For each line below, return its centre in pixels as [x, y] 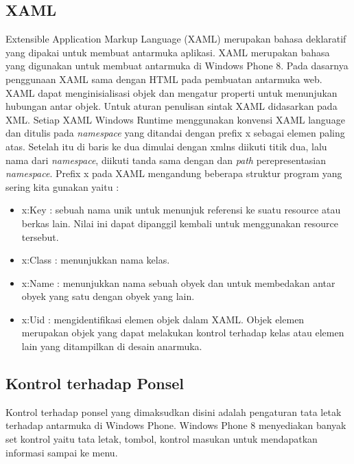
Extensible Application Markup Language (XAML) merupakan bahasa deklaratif [176, 39]
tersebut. [40, 236]
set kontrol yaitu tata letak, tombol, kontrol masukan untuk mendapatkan [162, 439]
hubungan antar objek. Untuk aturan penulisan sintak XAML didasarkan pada [172, 106]
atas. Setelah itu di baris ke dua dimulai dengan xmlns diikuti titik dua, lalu [166, 146]
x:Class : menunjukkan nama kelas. [96, 260]
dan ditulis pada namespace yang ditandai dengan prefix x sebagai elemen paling [175, 133]
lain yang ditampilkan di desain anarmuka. [112, 346]
